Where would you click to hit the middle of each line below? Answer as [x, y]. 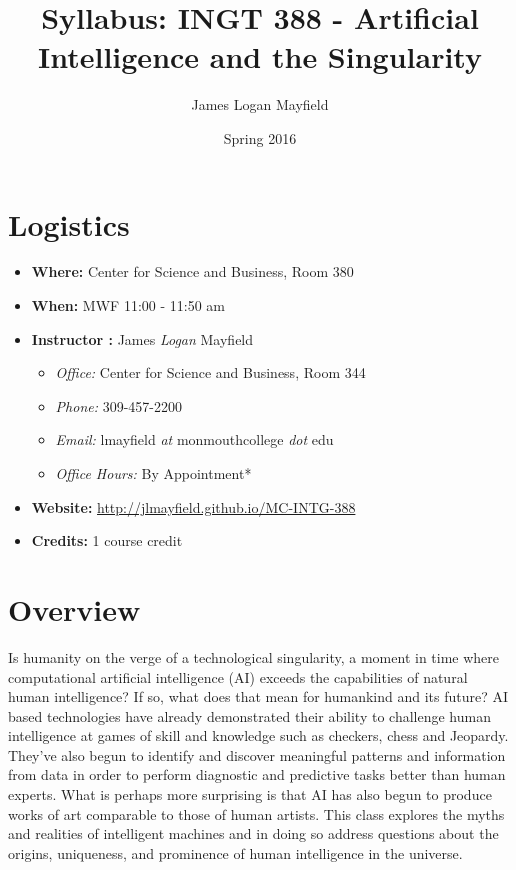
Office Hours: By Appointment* [153, 473]
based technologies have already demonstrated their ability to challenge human [249, 715]
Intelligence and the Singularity [260, 56]
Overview [74, 608]
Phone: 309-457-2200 [118, 405]
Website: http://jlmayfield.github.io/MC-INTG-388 [193, 506]
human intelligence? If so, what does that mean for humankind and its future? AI [258, 696]
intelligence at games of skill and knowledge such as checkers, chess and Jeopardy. [258, 735]
